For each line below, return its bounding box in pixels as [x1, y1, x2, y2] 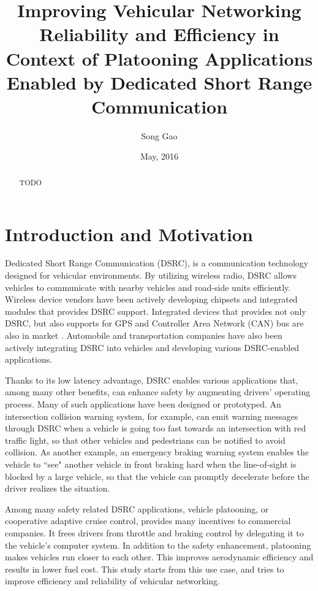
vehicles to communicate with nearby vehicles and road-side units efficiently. [5, 280, 291, 293]
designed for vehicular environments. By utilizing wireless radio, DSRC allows [5, 269, 297, 282]
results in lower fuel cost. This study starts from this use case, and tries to [5, 562, 284, 575]
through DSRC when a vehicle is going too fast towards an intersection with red [5, 422, 306, 435]
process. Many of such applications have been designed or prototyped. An [5, 397, 281, 410]
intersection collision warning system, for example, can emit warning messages [5, 409, 298, 422]
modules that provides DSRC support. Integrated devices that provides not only [5, 304, 306, 317]
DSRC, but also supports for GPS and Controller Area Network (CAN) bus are [5, 317, 304, 330]
